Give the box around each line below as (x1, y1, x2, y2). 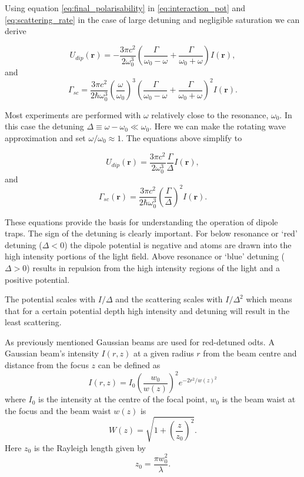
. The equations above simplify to (121, 131, 242, 144)
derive (5, 25, 26, 37)
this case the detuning (5, 120, 84, 132)
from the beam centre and (203, 347, 297, 359)
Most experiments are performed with (5, 108, 141, 121)
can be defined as (98, 359, 161, 371)
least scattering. (5, 316, 62, 328)
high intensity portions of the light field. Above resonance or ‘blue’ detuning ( (5, 250, 285, 262)
